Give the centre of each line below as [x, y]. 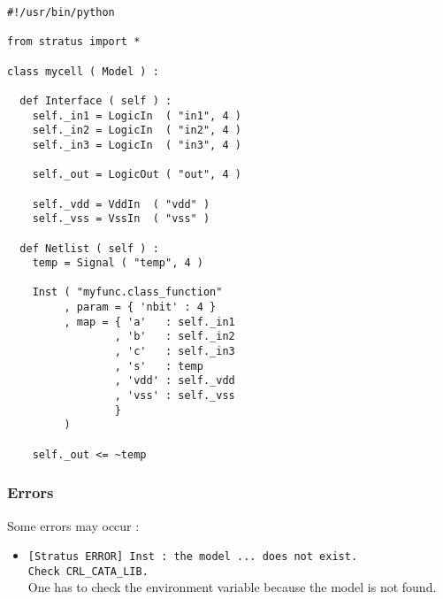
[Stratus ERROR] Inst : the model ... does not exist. [193, 557]
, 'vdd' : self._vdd [175, 381]
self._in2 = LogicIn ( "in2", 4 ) [137, 131]
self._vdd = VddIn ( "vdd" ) [121, 204]
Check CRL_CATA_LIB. [88, 571]
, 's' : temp [159, 366]
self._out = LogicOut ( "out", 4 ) [137, 175]
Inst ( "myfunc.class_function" [127, 292]
